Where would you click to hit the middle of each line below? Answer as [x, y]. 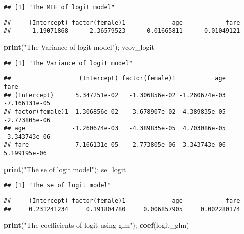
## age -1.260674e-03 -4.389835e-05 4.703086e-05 [115, 129]
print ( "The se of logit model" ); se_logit [65, 169]
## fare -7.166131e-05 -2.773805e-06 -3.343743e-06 [115, 145]
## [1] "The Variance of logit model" [68, 63]
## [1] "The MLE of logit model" [59, 7]
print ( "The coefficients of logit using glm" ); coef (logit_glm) [97, 225]
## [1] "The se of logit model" [58, 186]
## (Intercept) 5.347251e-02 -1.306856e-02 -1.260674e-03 [115, 95]
